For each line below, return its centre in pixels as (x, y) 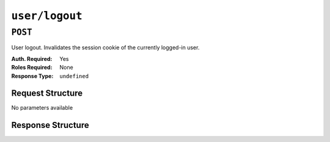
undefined (74, 76)
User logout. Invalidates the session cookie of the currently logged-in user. (105, 48)
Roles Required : (32, 68)
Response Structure (50, 125)
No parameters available (42, 108)
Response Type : (32, 76)
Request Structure (47, 94)
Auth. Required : (32, 59)
